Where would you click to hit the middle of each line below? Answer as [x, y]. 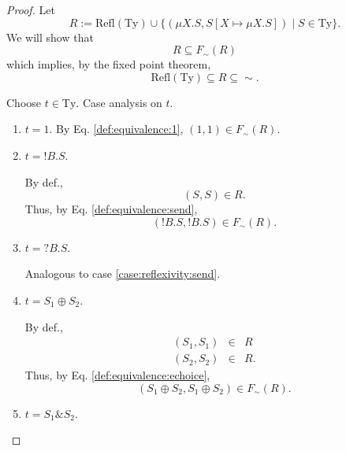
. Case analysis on [119, 102]
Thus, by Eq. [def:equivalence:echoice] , [117, 375]
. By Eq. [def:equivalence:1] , [116, 129]
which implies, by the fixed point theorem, [109, 64]
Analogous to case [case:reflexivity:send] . [123, 274]
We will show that [50, 37]
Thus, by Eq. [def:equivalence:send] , [111, 209]
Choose [24, 102]
